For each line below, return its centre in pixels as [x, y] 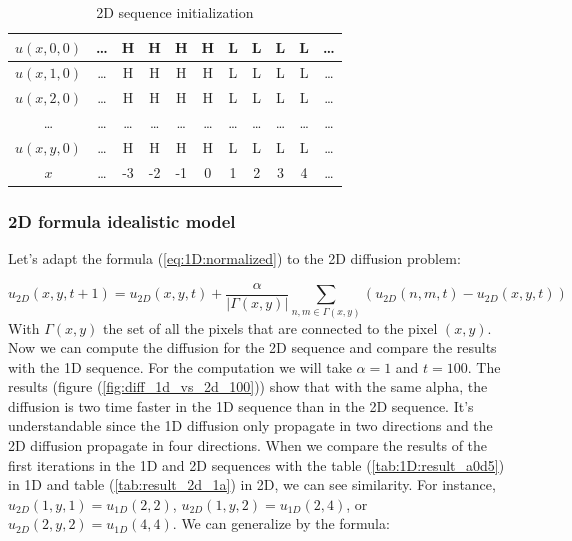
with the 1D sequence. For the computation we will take [180, 366]
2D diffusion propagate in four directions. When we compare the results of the [248, 445]
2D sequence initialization [175, 12]
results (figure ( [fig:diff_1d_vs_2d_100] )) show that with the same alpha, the [248, 386]
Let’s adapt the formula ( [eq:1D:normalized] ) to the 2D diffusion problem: [234, 258]
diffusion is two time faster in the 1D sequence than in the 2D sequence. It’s [241, 405]
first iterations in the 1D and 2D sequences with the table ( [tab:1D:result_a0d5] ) [256, 464]
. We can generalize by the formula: [281, 523]
